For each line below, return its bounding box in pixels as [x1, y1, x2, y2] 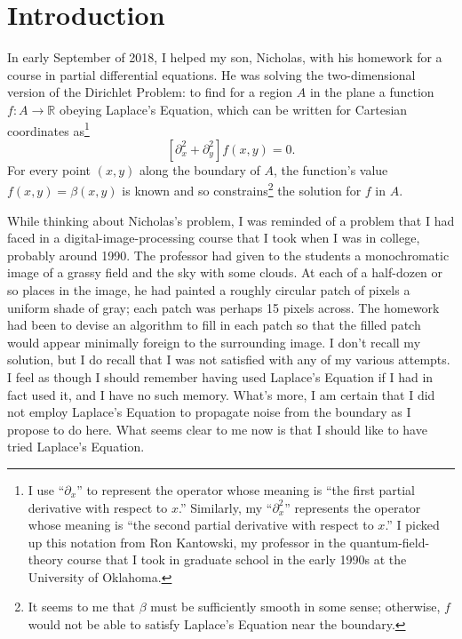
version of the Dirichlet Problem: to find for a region [7, 83, 293, 101]
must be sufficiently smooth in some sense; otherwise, [150, 597, 441, 616]
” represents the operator [284, 498, 421, 516]
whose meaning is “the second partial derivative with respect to [28, 515, 374, 534]
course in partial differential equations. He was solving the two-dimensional [7, 65, 416, 84]
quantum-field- [349, 532, 430, 551]
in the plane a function [309, 83, 434, 101]
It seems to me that [28, 597, 136, 616]
